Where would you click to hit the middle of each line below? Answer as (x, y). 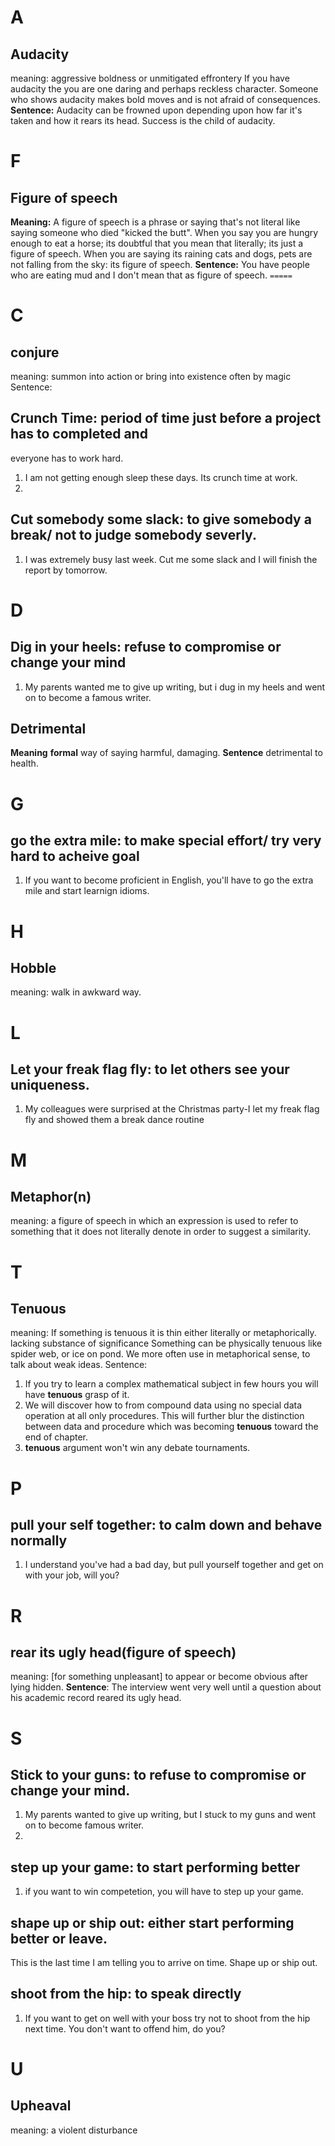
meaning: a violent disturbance (74, 2130)
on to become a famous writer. (88, 697)
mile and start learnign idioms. (87, 891)
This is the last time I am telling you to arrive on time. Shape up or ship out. (164, 1963)
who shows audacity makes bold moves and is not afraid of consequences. (165, 99)
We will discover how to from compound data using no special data (163, 1405)
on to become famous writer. (84, 1825)
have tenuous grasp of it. (77, 1395)
